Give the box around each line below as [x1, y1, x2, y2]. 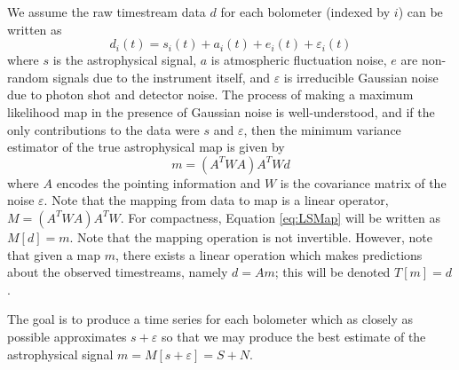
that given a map [7, 245, 100, 264]
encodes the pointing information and [56, 173, 261, 192]
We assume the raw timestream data [7, 3, 206, 20]
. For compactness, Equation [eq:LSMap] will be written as [120, 208, 440, 226]
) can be [398, 3, 443, 20]
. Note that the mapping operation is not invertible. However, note [69, 227, 433, 246]
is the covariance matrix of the [280, 173, 447, 192]
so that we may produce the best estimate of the [162, 327, 426, 345]
